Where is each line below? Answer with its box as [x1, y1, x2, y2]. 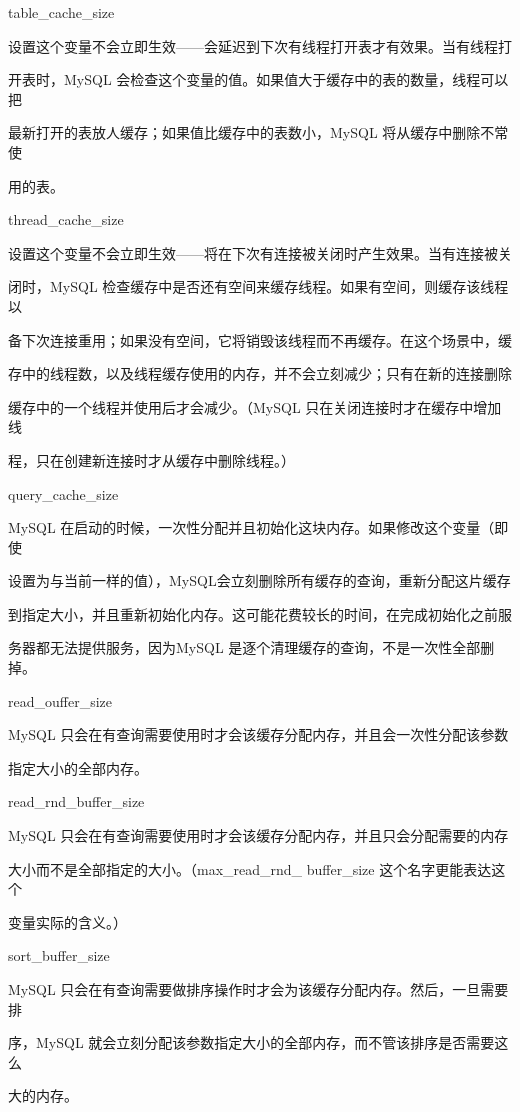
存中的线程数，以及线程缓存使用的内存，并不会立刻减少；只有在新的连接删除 [8, 363, 512, 384]
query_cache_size [8, 483, 119, 504]
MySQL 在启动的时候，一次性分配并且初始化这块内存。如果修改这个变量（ [8, 517, 495, 538]
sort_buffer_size [8, 945, 110, 966]
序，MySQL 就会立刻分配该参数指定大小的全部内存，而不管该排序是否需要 [8, 1032, 495, 1053]
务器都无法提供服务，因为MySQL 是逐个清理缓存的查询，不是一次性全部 [8, 637, 481, 658]
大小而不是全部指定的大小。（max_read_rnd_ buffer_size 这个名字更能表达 [8, 858, 492, 879]
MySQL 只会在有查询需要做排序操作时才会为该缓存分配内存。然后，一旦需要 [8, 979, 509, 999]
